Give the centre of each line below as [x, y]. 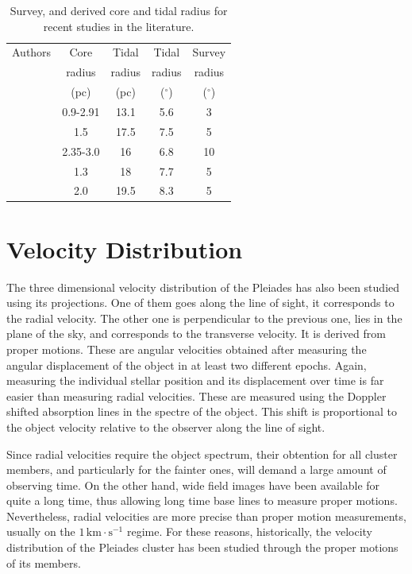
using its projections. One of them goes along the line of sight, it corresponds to [200, 303]
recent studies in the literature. [119, 26]
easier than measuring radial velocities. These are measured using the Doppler [196, 396]
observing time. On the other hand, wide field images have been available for [193, 485]
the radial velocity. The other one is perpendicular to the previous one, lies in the [204, 318]
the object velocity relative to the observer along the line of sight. [166, 427]
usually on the [41, 531]
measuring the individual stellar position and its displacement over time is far [195, 380]
